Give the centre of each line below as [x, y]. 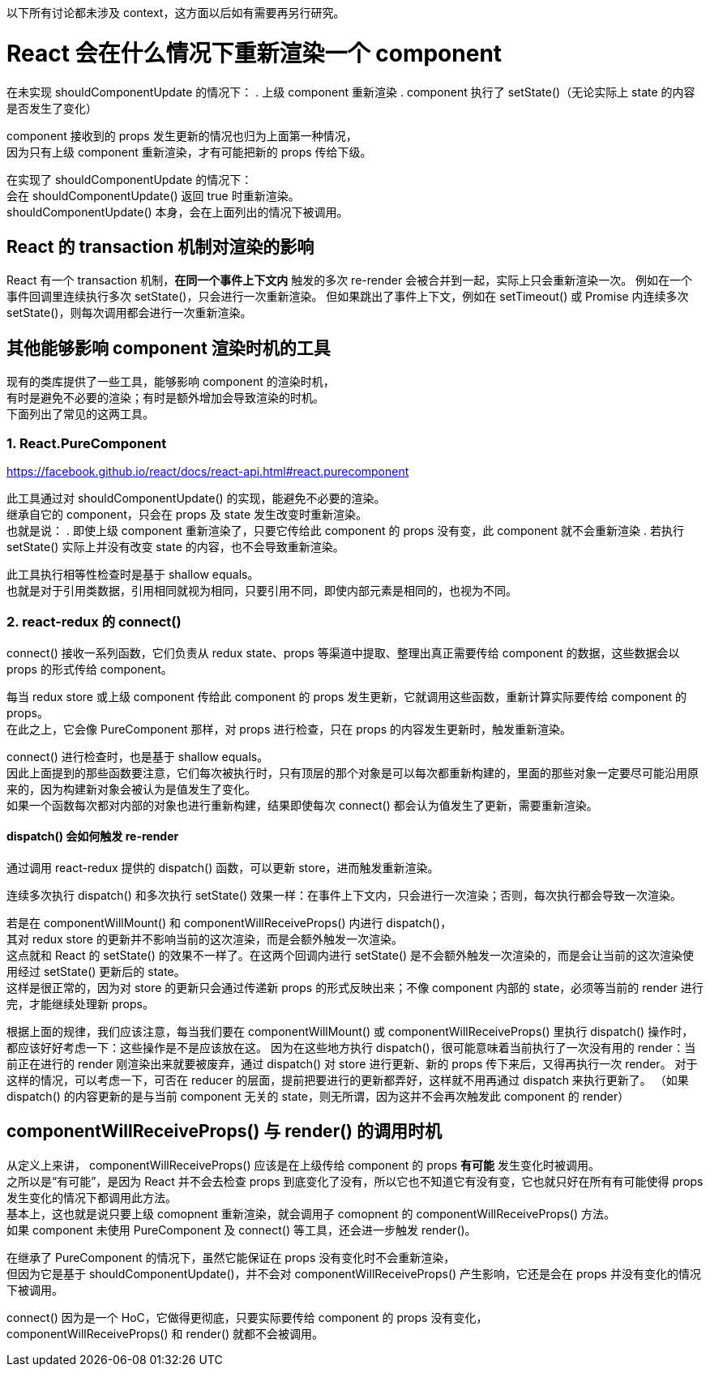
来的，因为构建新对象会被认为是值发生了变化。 [131, 789]
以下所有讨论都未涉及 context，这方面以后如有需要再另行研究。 [176, 13]
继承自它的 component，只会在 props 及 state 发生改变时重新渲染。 [187, 514]
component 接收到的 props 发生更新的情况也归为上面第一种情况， [182, 135]
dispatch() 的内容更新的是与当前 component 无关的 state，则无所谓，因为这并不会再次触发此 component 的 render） [318, 1096]
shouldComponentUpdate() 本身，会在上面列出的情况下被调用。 [177, 212]
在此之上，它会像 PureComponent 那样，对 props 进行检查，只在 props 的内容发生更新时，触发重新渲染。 [289, 729]
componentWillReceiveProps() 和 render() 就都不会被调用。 [165, 1333]
